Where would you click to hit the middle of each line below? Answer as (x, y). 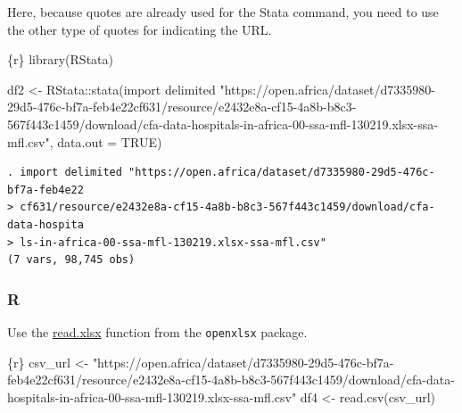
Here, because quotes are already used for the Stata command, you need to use (223, 12)
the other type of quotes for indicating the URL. (140, 29)
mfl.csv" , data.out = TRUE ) (85, 141)
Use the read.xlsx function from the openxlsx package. (157, 331)
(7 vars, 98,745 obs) (71, 260)
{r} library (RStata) (60, 59)
